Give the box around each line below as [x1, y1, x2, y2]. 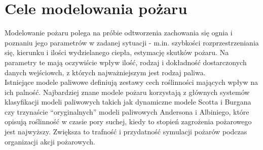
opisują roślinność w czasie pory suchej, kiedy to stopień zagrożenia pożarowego [5, 116, 252, 127]
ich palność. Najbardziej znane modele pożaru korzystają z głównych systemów [5, 86, 250, 97]
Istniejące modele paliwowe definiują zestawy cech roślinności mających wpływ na [5, 77, 258, 87]
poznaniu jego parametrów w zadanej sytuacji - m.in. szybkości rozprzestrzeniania [5, 37, 259, 47]
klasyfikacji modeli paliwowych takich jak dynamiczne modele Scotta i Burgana [5, 96, 251, 107]
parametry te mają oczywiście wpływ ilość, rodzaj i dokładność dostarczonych [5, 57, 247, 67]
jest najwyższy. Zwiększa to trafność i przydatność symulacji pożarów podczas [5, 126, 247, 137]
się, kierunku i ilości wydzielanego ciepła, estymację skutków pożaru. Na [5, 47, 229, 58]
